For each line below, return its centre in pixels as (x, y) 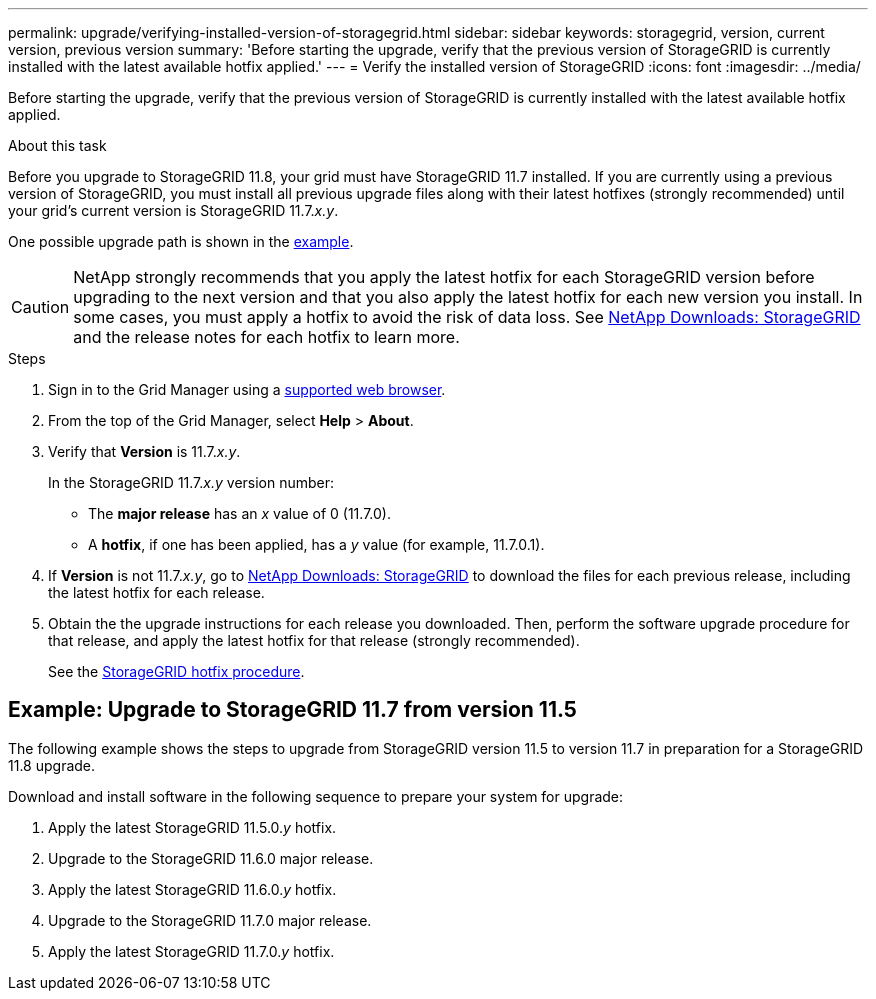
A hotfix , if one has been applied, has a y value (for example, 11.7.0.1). (316, 544)
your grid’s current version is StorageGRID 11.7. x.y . (173, 210)
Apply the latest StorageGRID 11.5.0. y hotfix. (192, 827)
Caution (40, 307)
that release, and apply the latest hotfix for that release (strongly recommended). (314, 640)
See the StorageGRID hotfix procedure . (176, 671)
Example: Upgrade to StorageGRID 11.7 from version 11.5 (292, 710)
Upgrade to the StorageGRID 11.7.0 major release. (210, 920)
